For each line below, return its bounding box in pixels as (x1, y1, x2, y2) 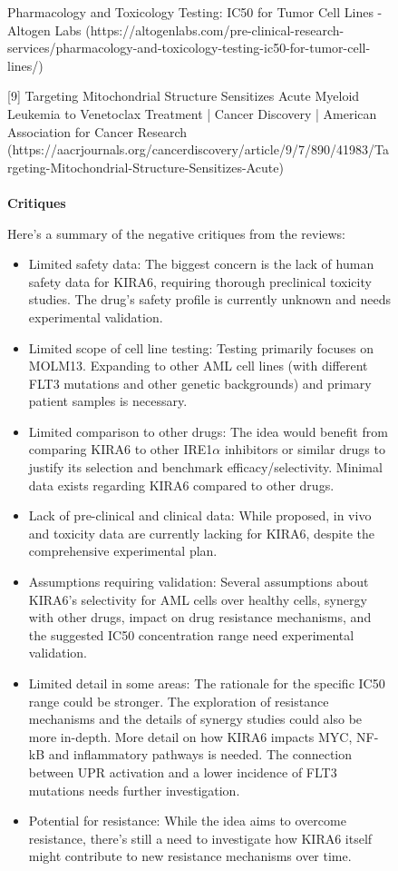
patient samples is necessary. (28, 391, 188, 411)
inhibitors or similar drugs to (224, 440, 385, 459)
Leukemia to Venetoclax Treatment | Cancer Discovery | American (7, 104, 377, 123)
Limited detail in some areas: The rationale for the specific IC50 (28, 674, 385, 692)
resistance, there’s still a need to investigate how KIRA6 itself (28, 828, 373, 847)
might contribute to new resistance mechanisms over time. (28, 846, 352, 866)
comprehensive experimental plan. (28, 541, 218, 560)
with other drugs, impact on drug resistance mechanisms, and (28, 608, 372, 627)
